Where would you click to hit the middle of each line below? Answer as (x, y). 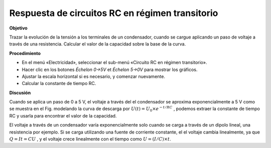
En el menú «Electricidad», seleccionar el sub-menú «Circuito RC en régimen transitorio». (114, 62)
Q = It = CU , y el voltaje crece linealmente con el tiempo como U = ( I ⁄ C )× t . (90, 139)
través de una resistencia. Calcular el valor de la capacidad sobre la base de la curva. (98, 44)
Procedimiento (25, 53)
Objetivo (18, 28)
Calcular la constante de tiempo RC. (59, 83)
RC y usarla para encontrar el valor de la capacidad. (63, 115)
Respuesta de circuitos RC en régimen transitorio (114, 13)
